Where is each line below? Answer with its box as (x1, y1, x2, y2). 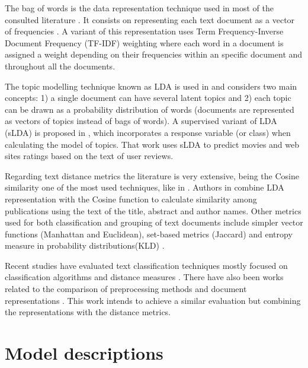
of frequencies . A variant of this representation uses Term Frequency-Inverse (5, 25, 284, 37)
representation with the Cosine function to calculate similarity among (5, 192, 257, 205)
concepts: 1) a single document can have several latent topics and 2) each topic (5, 91, 291, 104)
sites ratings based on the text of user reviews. (5, 150, 174, 162)
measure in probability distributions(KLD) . (5, 239, 165, 252)
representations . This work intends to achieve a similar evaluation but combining (5, 294, 301, 306)
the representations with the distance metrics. (5, 306, 171, 318)
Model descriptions (5, 341, 163, 365)
